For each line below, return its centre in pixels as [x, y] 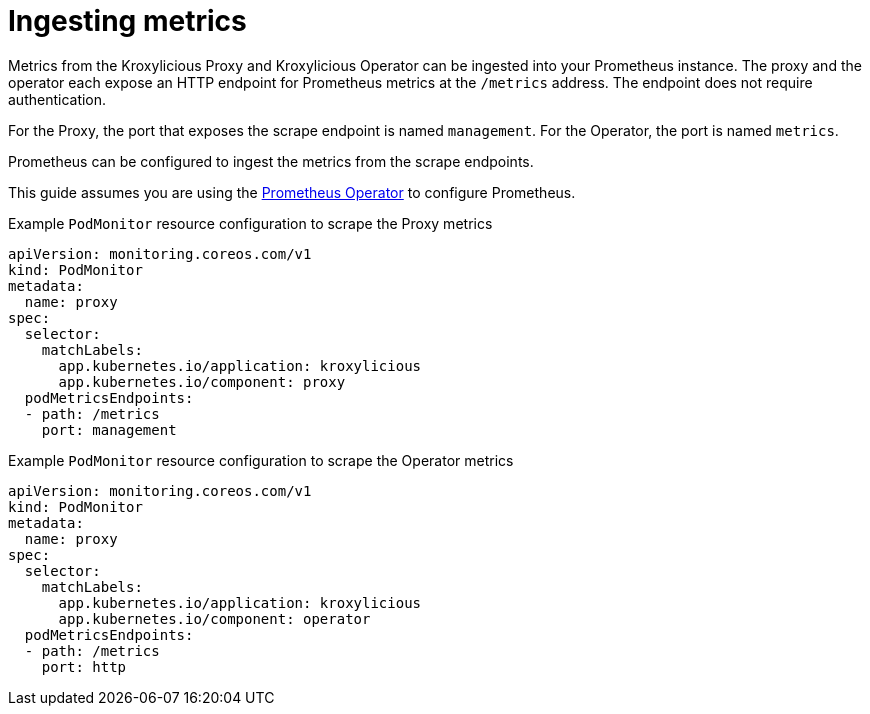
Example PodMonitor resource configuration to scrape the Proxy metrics [250, 223]
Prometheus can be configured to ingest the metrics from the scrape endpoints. [271, 161]
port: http [84, 666]
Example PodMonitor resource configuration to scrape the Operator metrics [261, 460]
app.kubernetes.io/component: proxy [202, 381]
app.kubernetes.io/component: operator [214, 618]
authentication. [57, 99]
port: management [109, 429]
